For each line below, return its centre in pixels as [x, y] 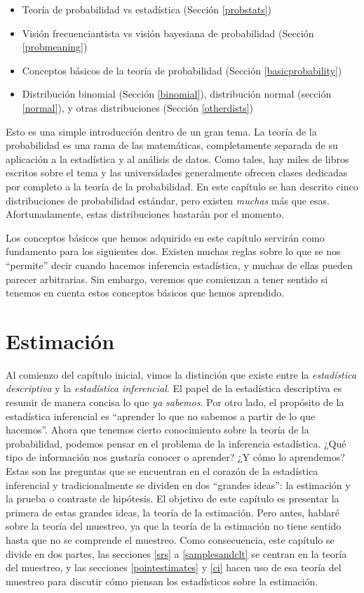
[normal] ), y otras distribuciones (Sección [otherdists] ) [138, 107]
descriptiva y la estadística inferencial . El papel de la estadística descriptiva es [174, 388]
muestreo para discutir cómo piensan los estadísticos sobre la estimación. [162, 581]
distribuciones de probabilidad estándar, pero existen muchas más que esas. [168, 200]
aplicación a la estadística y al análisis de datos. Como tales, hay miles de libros [177, 158]
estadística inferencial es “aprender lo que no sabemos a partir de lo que [161, 416]
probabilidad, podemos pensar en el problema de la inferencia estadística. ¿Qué [176, 443]
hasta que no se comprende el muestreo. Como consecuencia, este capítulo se [170, 539]
